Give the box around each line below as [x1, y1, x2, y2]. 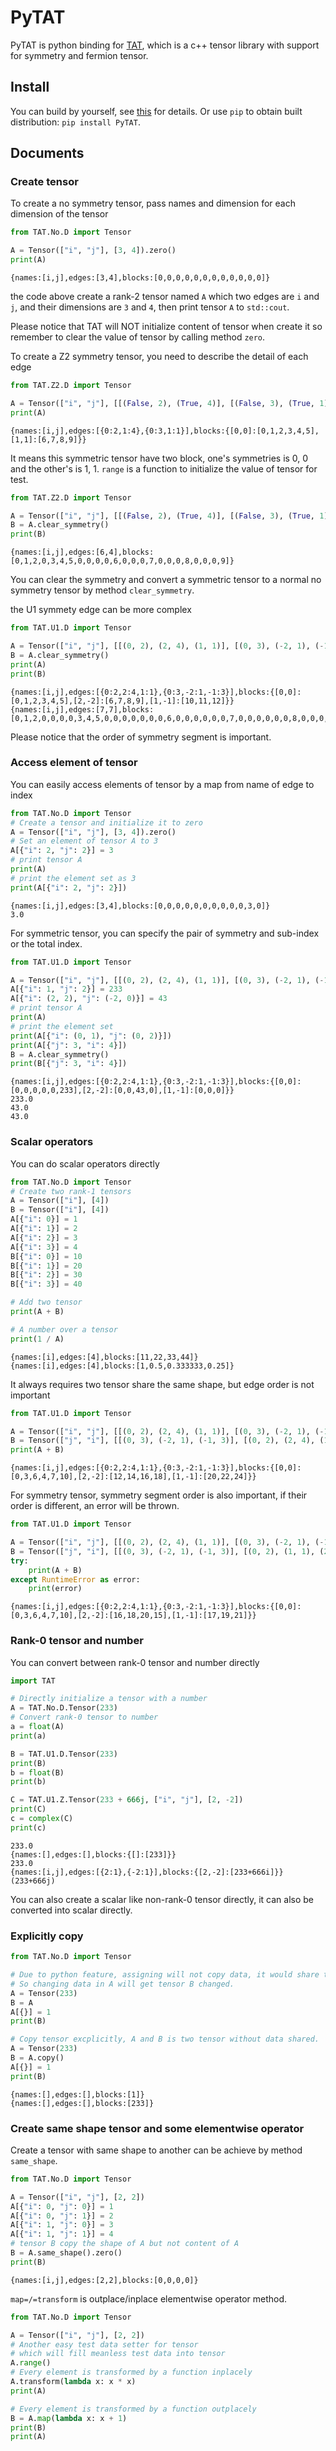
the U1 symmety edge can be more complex [10, 604, 192, 616]
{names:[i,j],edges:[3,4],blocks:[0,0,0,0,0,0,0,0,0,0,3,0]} [10, 901, 271, 911]
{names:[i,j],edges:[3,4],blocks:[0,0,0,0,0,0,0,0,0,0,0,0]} [10, 273, 271, 283]
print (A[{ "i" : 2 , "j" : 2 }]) [10, 882, 128, 893]
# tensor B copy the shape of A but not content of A [10, 2239, 240, 2249]
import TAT [10, 1676, 56, 1686]
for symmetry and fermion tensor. [10, 49, 149, 61]
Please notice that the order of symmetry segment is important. [10, 731, 272, 743]
